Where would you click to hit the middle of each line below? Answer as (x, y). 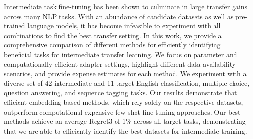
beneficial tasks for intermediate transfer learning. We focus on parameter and (121, 54)
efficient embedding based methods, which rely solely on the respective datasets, (124, 102)
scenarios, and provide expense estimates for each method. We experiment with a (125, 73)
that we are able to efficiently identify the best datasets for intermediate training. (126, 130)
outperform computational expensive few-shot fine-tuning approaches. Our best (122, 111)
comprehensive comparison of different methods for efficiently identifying (112, 45)
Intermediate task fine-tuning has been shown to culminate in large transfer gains (126, 6)
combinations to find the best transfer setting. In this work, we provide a (113, 35)
